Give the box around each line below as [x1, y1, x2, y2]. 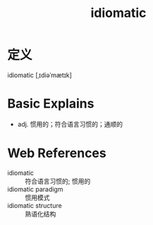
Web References [7, 145, 107, 161]
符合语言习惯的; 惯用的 [25, 177, 91, 185]
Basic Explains [7, 96, 94, 112]
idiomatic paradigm [7, 185, 63, 193]
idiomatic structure [7, 201, 62, 209]
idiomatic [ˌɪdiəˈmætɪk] [7, 71, 73, 79]
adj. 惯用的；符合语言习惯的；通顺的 [17, 120, 123, 128]
